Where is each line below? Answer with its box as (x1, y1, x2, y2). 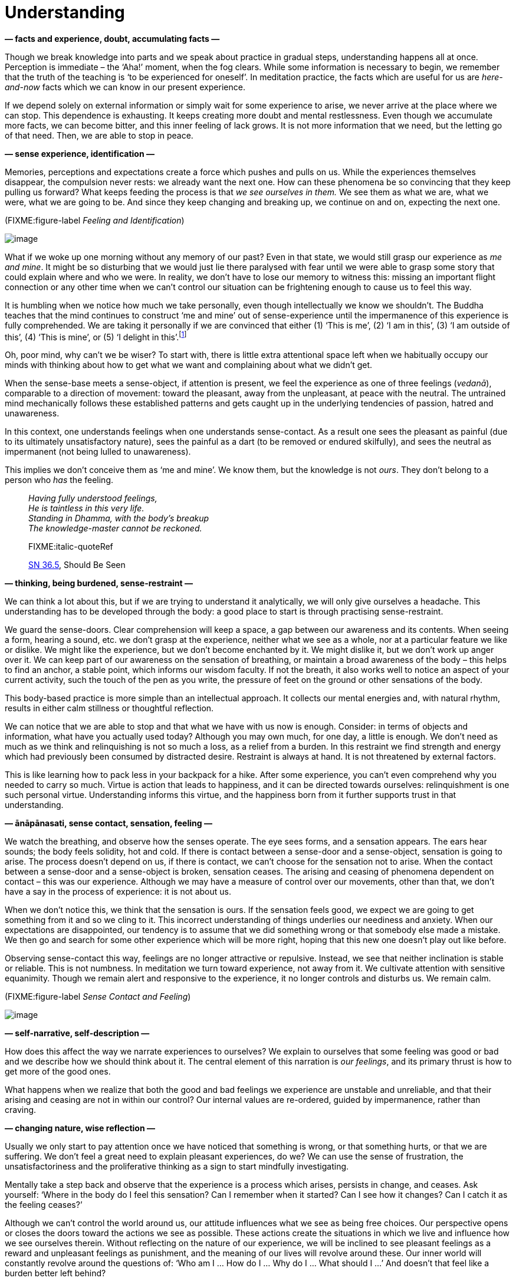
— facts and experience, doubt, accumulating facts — (5, 33, 220, 44)
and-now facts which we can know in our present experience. (5, 81, 245, 92)
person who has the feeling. (5, 475, 114, 485)
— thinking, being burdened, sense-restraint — (5, 578, 193, 589)
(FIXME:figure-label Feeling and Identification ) (5, 215, 185, 225)
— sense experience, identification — (5, 148, 155, 159)
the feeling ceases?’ (5, 1200, 83, 1210)
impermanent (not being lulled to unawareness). (5, 446, 191, 457)
